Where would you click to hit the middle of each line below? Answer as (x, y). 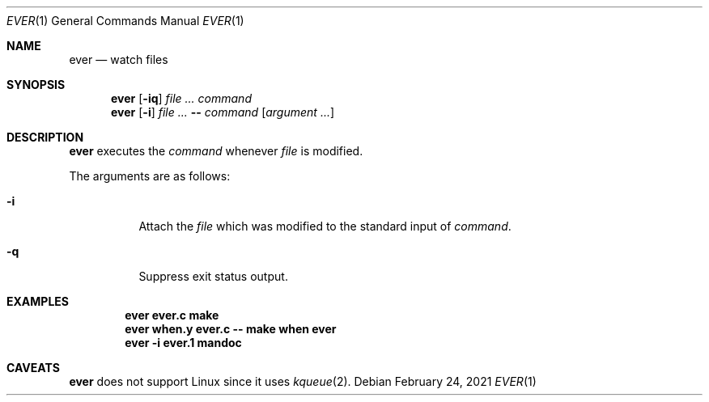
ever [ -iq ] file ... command (181, 98)
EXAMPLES (38, 301)
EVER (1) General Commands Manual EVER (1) (125, 21)
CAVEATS (33, 368)
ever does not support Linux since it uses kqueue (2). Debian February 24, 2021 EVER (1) (303, 381)
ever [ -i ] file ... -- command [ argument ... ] (223, 112)
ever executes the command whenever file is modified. (216, 151)
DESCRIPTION (45, 137)
